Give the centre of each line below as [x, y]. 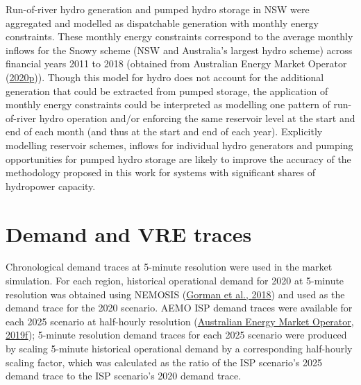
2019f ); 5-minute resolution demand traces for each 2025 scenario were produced [176, 335]
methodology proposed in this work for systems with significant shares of [161, 172]
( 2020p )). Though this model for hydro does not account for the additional [165, 77]
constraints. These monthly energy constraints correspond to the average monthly [179, 36]
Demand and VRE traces [129, 233]
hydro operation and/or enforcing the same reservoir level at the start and [197, 118]
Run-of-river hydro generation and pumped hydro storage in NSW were [158, 9]
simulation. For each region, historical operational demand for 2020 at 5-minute [175, 281]
